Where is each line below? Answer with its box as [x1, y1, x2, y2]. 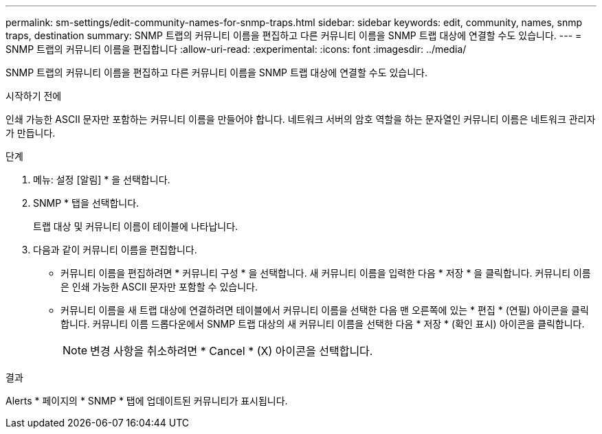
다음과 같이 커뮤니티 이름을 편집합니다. [33, 244, 197, 255]
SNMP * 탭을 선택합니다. [33, 197, 140, 209]
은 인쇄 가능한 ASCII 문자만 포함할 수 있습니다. [60, 281, 258, 293]
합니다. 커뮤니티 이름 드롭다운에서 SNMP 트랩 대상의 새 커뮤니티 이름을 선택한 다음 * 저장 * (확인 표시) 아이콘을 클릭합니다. [60, 318, 585, 330]
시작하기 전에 [5, 90, 62, 102]
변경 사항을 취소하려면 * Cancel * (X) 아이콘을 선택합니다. [90, 344, 373, 358]
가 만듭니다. [5, 127, 56, 139]
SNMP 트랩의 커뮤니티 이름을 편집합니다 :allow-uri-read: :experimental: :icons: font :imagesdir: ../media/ [5, 43, 467, 55]
